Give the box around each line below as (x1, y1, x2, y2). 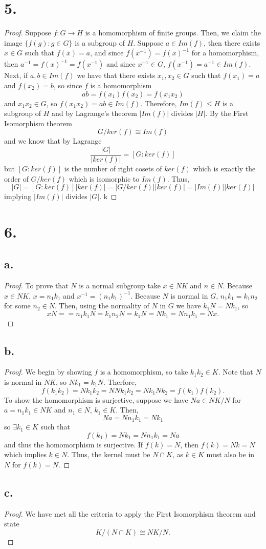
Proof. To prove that (4, 280, 69, 291)
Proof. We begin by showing (4, 366, 92, 377)
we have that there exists (77, 70, 156, 81)
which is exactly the (193, 163, 256, 173)
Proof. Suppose (4, 27, 51, 38)
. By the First (205, 108, 249, 119)
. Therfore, (103, 376, 137, 387)
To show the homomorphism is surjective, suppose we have (4, 394, 188, 405)
